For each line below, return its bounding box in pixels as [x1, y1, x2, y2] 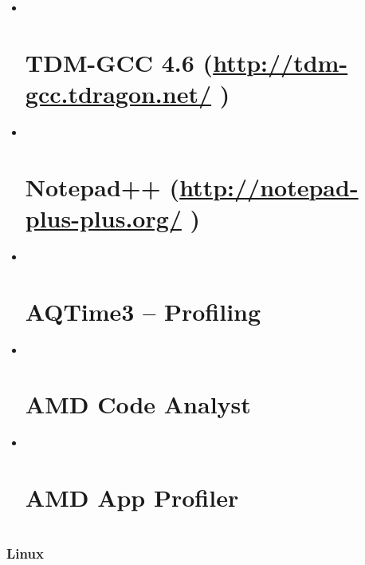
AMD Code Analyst [25, 388, 251, 421]
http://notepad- [179, 170, 359, 203]
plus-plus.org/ [25, 201, 182, 234]
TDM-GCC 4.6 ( [25, 45, 214, 78]
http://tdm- [213, 45, 348, 78]
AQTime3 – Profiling [25, 294, 261, 327]
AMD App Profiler [25, 481, 239, 514]
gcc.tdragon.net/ [25, 77, 212, 109]
